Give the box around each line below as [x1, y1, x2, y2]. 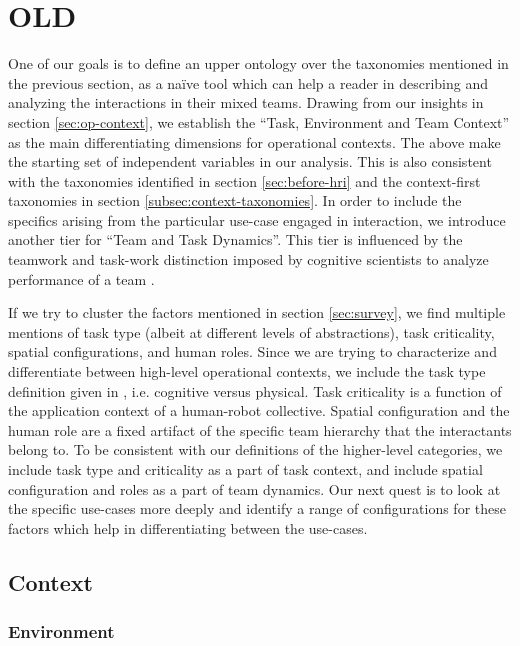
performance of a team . [8, 268, 155, 289]
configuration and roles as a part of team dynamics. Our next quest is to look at [8, 478, 501, 499]
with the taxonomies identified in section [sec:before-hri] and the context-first [8, 170, 481, 191]
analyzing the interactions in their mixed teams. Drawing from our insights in [8, 92, 484, 113]
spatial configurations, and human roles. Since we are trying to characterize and [8, 341, 497, 362]
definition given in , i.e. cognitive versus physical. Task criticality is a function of [8, 380, 502, 401]
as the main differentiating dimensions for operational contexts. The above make [8, 131, 501, 152]
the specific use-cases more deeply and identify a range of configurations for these [8, 498, 506, 519]
